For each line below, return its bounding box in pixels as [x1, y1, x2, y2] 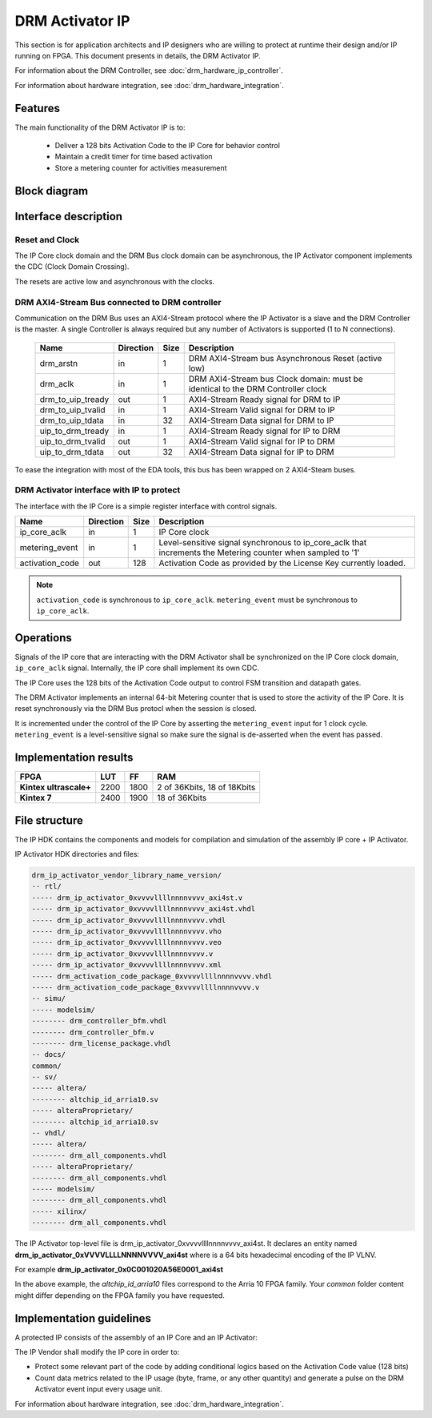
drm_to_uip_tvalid [39, 404, 106, 416]
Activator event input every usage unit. [34, 1384, 163, 1394]
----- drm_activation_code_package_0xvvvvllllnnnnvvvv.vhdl [31, 971, 273, 981]
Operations [14, 631, 72, 645]
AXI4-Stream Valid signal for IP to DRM [188, 436, 335, 447]
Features [14, 101, 60, 115]
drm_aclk [39, 378, 74, 389]
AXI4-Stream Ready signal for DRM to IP [188, 393, 341, 404]
